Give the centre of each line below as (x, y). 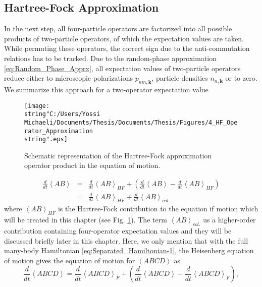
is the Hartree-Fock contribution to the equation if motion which (158, 209)
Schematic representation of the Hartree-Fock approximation (118, 155)
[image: (37, 106)
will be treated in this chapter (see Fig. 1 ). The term (86, 220)
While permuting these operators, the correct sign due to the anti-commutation (127, 48)
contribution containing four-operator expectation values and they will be (118, 231)
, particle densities (180, 78)
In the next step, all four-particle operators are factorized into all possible (118, 28)
